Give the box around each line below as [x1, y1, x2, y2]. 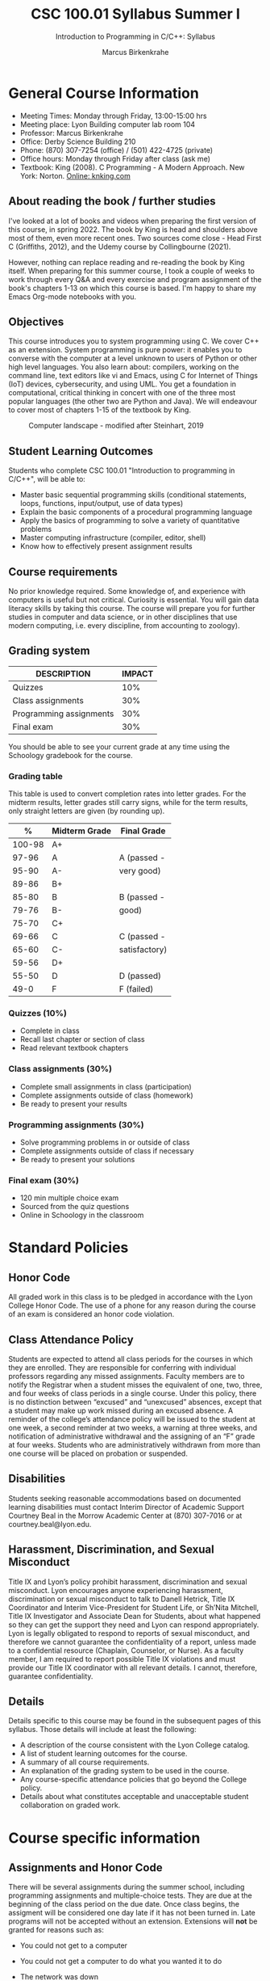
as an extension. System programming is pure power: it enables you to [8, 345, 243, 355]
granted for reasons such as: [8, 1925, 105, 1935]
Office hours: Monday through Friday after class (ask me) [19, 154, 211, 163]
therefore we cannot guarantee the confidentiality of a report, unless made [8, 1637, 256, 1646]
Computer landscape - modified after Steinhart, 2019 [28, 421, 204, 431]
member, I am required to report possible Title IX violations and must [8, 1654, 236, 1663]
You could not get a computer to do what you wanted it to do [19, 1957, 222, 1966]
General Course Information [8, 84, 199, 102]
